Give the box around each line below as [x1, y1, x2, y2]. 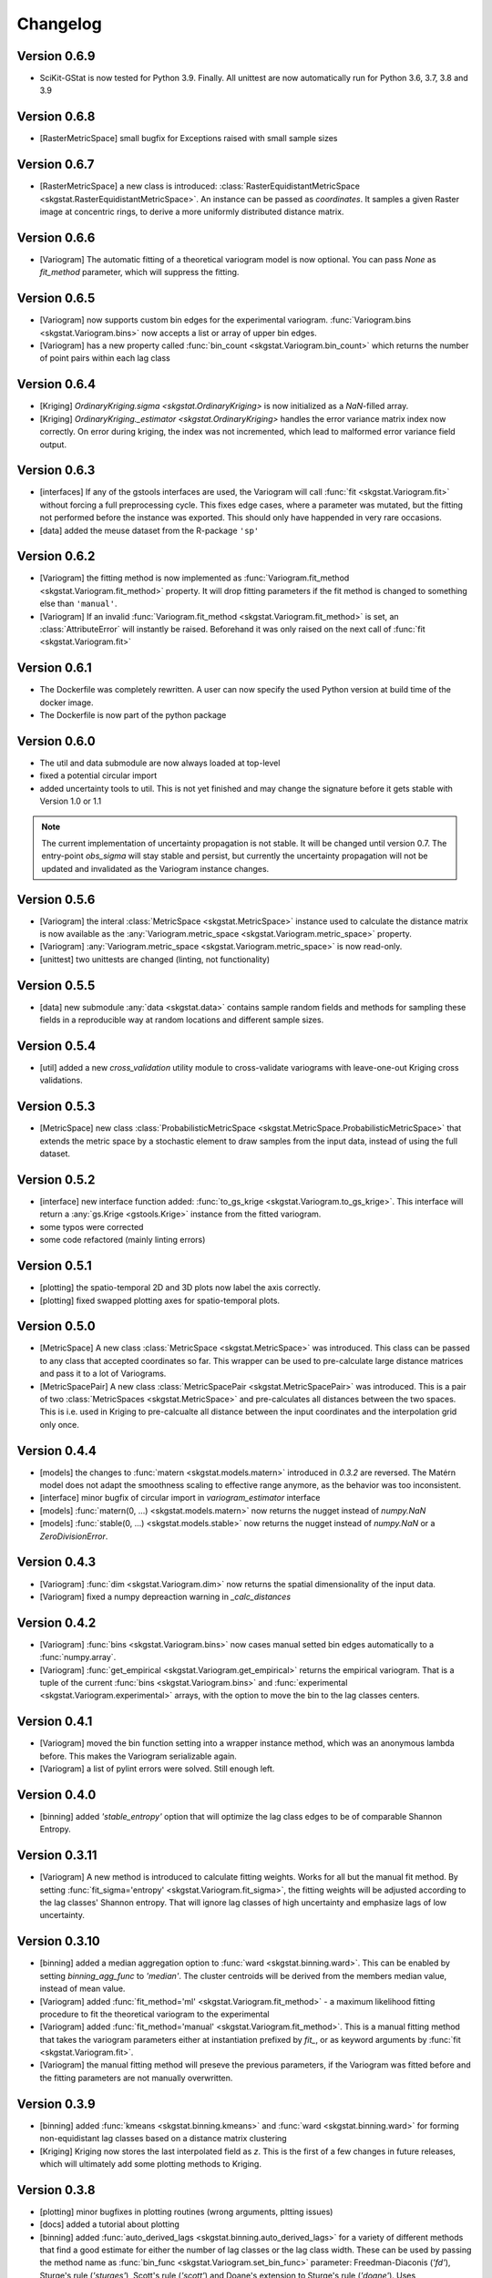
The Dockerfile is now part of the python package [39, 710, 227, 721]
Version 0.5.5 [16, 978, 96, 993]
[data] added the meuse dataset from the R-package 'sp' [39, 525, 260, 536]
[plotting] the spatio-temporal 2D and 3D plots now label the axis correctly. [39, 1282, 321, 1293]
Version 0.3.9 [16, 2096, 96, 2111]
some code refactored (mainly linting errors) [39, 1235, 206, 1246]
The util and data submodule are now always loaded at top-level [39, 757, 281, 769]
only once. [39, 1419, 79, 1430]
